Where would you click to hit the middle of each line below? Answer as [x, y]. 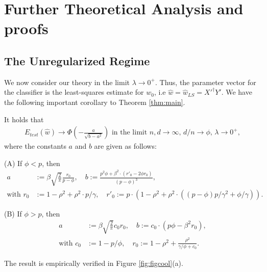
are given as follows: [125, 146]
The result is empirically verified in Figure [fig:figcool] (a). [94, 263]
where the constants [35, 146]
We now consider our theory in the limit [67, 82]
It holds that [24, 119]
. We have [237, 92]
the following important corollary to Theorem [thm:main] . [95, 102]
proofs [26, 28]
